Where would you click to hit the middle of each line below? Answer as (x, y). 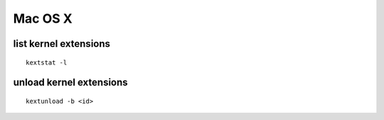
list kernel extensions (62, 44)
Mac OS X (43, 18)
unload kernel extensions (70, 83)
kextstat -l (47, 62)
